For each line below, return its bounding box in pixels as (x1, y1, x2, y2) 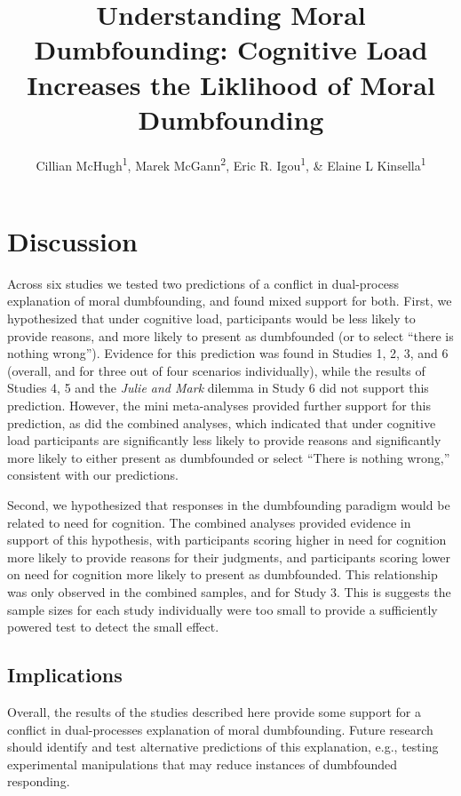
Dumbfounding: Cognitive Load (34, 31, 428, 68)
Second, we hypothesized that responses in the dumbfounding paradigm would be (7, 496, 450, 513)
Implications (7, 661, 123, 689)
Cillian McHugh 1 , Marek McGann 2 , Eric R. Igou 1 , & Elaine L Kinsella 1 (36, 153, 426, 174)
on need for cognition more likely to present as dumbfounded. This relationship (7, 565, 438, 584)
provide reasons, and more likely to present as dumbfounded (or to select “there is (7, 326, 454, 345)
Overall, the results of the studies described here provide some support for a (7, 702, 421, 720)
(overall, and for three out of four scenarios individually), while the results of (7, 361, 425, 379)
